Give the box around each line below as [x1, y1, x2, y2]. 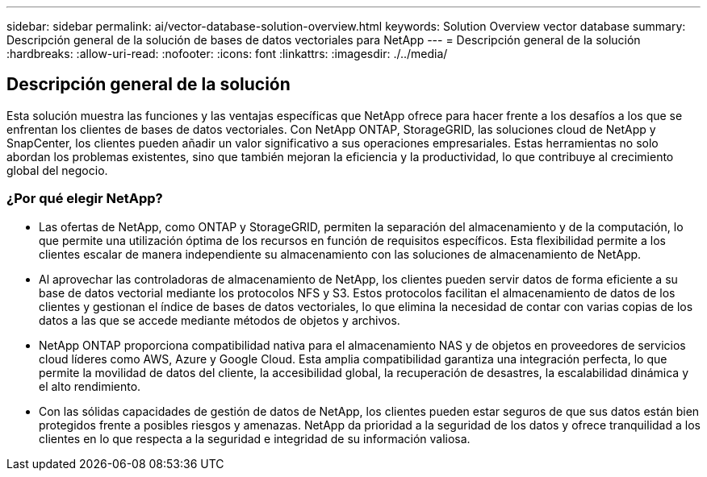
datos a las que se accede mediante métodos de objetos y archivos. [39, 313, 400, 327]
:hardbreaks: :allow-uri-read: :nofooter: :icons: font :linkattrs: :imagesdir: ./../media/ [6, 47, 448, 60]
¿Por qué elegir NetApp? [6, 190, 163, 207]
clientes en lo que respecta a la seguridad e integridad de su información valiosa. [39, 431, 471, 446]
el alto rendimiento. [39, 379, 141, 393]
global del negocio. [6, 163, 108, 177]
